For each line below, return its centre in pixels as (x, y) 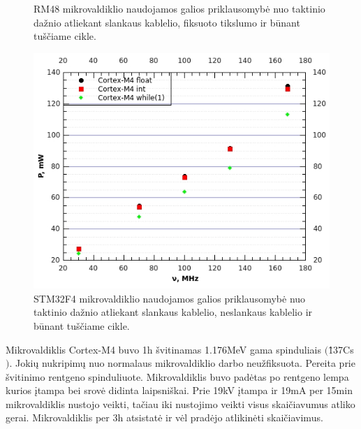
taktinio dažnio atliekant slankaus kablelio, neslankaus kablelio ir (173, 312)
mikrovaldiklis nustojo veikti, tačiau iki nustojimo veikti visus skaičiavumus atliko (180, 403)
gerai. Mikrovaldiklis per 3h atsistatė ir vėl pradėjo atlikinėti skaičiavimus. (164, 417)
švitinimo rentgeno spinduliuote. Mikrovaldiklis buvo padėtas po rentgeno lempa (177, 376)
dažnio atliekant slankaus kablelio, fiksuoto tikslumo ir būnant (167, 22)
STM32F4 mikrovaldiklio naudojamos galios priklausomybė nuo (170, 298)
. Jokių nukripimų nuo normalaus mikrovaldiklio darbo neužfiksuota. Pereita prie (182, 363)
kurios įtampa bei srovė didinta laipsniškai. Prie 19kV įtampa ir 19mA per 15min (179, 390)
